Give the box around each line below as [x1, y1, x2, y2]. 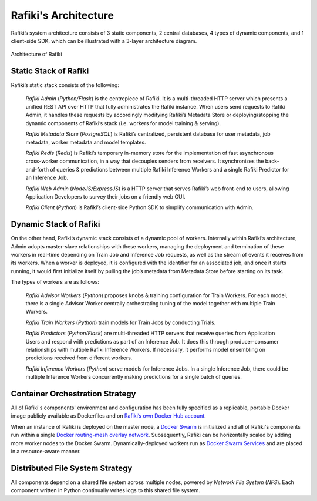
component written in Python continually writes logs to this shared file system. [11, 487, 201, 494]
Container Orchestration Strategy [11, 388, 136, 399]
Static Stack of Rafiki [11, 66, 89, 76]
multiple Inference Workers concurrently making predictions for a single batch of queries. [25, 374, 242, 381]
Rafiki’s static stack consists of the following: [11, 82, 120, 89]
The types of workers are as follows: [11, 278, 100, 285]
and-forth [25, 166, 49, 173]
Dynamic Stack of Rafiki [11, 219, 100, 229]
